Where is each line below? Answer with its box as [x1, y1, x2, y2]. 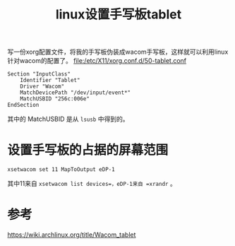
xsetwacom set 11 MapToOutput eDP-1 [7, 166, 115, 173]
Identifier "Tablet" [20, 77, 80, 84]
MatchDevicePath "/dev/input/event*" [20, 89, 131, 96]
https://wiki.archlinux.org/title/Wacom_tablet [7, 230, 136, 239]
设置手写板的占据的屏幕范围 [7, 142, 169, 158]
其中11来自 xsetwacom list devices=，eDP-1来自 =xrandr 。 [7, 180, 176, 188]
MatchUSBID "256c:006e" [20, 95, 90, 102]
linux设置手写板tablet [55, 6, 182, 23]
